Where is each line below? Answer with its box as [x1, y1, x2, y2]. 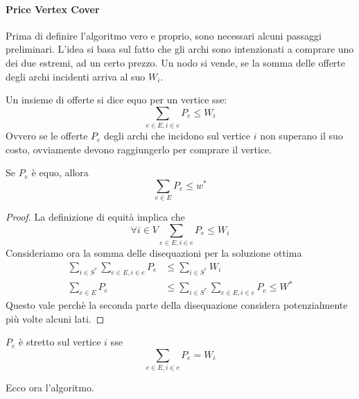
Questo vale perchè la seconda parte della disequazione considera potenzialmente [6, 297, 348, 312]
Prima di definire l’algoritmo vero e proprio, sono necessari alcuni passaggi [6, 28, 322, 42]
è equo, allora [31, 165, 89, 180]
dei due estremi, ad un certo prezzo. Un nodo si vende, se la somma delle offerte [6, 55, 345, 69]
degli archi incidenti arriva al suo [6, 69, 146, 83]
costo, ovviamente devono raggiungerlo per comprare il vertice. [6, 142, 272, 156]
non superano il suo [260, 128, 343, 143]
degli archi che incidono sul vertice [104, 128, 250, 143]
